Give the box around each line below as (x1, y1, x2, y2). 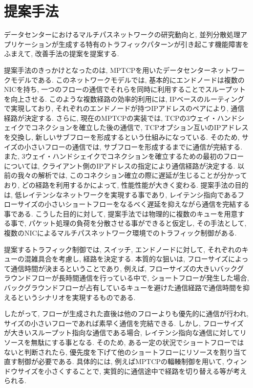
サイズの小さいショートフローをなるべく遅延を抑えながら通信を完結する (17, 199, 250, 209)
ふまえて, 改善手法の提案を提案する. (4, 48, 119, 59)
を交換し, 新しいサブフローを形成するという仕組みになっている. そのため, (4, 132, 240, 142)
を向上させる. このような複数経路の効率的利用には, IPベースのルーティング (4, 93, 245, 104)
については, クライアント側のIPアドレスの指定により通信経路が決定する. (4, 160, 235, 171)
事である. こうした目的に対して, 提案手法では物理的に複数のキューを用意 (4, 208, 238, 218)
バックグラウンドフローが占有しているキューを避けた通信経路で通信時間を (4, 282, 243, 292)
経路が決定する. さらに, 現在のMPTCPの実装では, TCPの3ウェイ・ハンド (4, 112, 238, 123)
